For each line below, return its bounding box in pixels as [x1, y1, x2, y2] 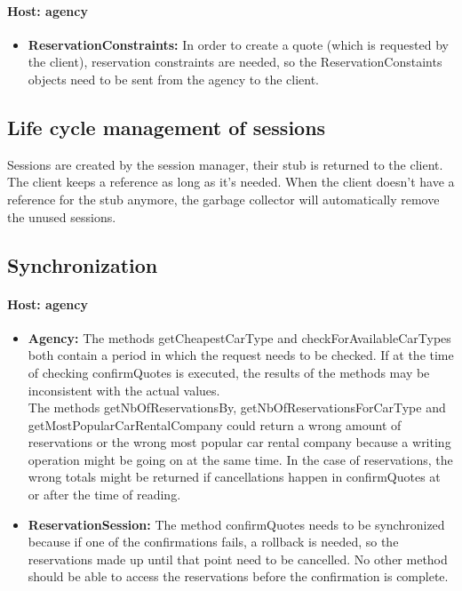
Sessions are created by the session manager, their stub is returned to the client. [7, 155, 443, 173]
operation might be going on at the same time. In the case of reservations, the [28, 450, 453, 468]
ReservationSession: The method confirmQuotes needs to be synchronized [28, 515, 445, 533]
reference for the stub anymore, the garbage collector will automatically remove [7, 189, 440, 208]
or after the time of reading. [28, 485, 181, 504]
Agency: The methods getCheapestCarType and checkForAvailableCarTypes [28, 328, 451, 347]
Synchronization [7, 251, 158, 278]
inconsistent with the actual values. [28, 380, 220, 399]
